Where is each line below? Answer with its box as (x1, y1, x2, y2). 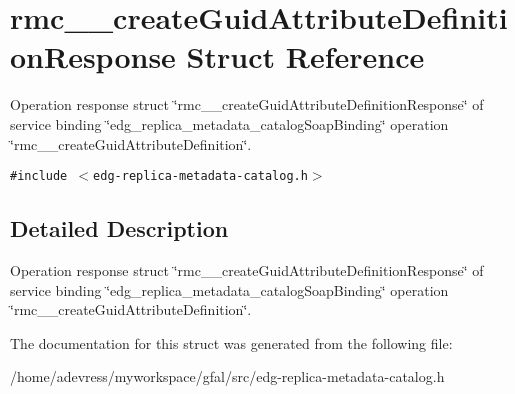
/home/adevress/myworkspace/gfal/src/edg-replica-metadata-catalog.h (10, 366, 445, 387)
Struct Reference (186, 36, 425, 77)
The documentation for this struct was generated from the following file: (10, 332, 453, 353)
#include (10, 169, 68, 184)
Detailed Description (10, 213, 229, 244)
